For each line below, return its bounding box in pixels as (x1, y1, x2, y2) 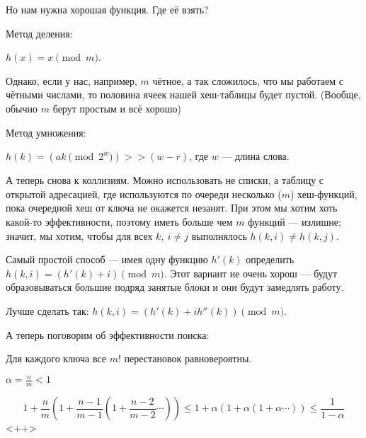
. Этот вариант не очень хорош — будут (164, 265, 338, 280)
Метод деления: (6, 25, 73, 40)
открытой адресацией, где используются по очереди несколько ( (6, 186, 282, 201)
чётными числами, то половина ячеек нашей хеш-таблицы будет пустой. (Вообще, (6, 87, 361, 102)
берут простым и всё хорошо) (52, 100, 182, 115)
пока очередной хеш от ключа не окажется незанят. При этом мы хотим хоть (6, 200, 338, 215)
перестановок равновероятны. (124, 351, 252, 366)
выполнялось (191, 228, 247, 243)
